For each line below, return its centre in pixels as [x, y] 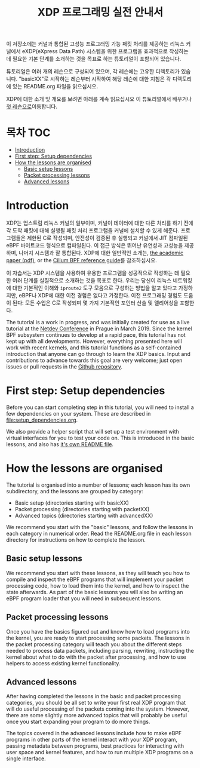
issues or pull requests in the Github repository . [64, 367]
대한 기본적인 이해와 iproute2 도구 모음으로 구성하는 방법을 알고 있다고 [95, 288]
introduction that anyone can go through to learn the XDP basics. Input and [99, 354]
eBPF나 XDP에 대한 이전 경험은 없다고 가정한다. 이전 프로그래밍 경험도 [101, 296]
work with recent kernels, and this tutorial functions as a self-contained [94, 348]
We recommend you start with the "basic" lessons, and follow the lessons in [100, 527]
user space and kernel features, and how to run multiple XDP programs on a [100, 752]
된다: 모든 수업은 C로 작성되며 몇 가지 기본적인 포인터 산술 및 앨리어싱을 [95, 303]
